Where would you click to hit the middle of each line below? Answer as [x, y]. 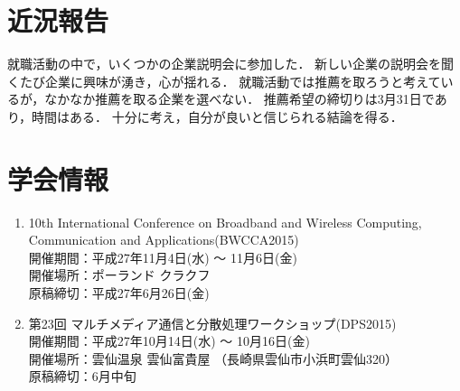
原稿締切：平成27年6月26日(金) [119, 293]
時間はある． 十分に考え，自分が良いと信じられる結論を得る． [217, 116]
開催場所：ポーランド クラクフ [119, 275]
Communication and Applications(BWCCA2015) [164, 240]
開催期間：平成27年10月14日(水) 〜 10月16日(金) [169, 341]
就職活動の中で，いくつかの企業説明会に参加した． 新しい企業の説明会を [225, 64]
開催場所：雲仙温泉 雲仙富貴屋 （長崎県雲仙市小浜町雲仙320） [213, 358]
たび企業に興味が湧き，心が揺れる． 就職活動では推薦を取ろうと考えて [230, 81]
